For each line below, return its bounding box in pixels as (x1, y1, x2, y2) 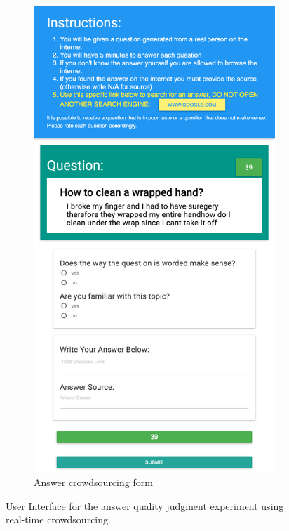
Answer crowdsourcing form (34, 475, 153, 490)
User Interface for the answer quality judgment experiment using (6, 498, 284, 513)
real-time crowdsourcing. (6, 512, 111, 527)
